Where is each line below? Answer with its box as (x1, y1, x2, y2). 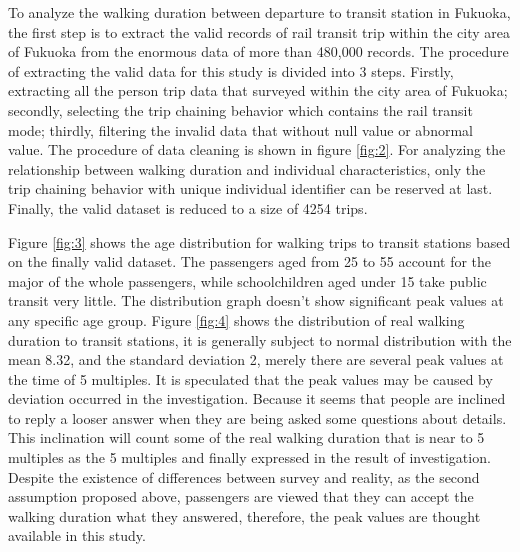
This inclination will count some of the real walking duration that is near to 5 (8, 427, 485, 448)
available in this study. (8, 525, 146, 546)
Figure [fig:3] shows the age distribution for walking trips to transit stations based (8, 231, 511, 252)
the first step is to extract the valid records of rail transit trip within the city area (8, 21, 510, 42)
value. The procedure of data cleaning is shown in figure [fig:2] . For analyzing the (8, 139, 506, 160)
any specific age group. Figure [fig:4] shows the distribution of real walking (8, 309, 465, 330)
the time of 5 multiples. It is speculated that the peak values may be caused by (8, 368, 493, 389)
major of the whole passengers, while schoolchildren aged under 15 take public (8, 270, 487, 291)
